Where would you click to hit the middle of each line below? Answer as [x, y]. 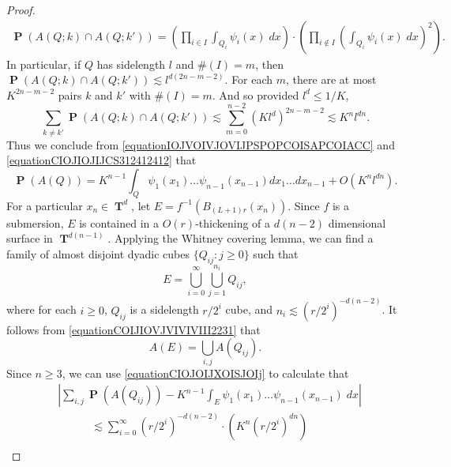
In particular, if [44, 64]
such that [276, 253]
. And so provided [256, 94]
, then [269, 64]
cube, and [249, 309]
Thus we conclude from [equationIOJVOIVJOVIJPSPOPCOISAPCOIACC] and [201, 144]
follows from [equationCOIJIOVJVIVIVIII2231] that [133, 329]
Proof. [21, 9]
